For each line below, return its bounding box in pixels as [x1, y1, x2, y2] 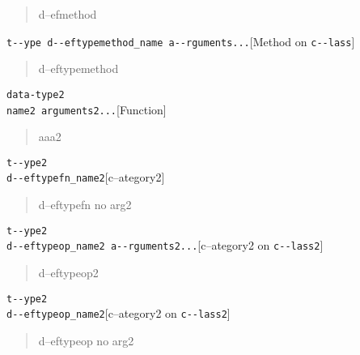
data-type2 [6, 88, 65, 101]
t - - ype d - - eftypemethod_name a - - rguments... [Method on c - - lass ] [6, 32, 355, 49]
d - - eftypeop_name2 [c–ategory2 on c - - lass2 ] [6, 305, 231, 322]
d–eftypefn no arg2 [38, 196, 132, 213]
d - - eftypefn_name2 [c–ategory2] [6, 169, 165, 186]
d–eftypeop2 [38, 263, 99, 280]
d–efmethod [38, 6, 97, 22]
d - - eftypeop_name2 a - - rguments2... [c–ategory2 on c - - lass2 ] [6, 237, 324, 254]
